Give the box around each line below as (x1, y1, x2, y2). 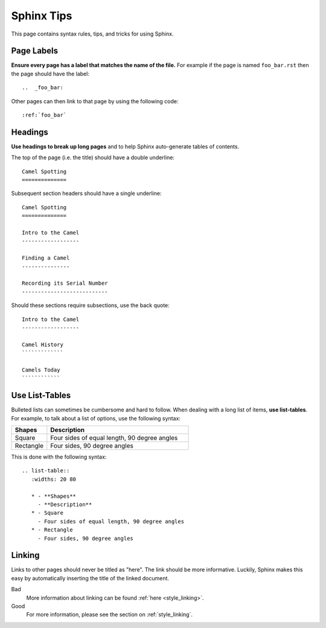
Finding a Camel (22, 255, 70, 262)
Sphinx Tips (11, 9, 72, 22)
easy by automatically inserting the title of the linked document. (11, 574, 169, 582)
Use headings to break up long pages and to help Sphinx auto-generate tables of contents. (11, 142, 240, 150)
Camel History (22, 341, 63, 348)
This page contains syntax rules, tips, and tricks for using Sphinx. (11, 30, 174, 37)
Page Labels (11, 46, 59, 56)
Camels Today (22, 366, 60, 373)
